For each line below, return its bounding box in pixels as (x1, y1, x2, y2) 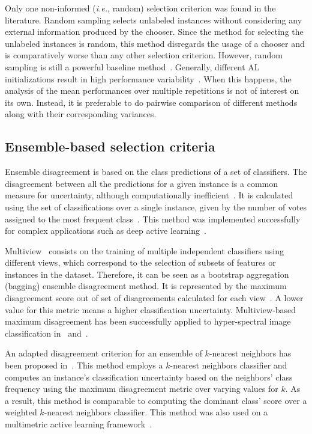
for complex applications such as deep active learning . (5, 224, 206, 237)
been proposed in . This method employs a (5, 359, 163, 371)
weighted (5, 406, 37, 418)
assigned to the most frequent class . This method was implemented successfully (5, 212, 301, 225)
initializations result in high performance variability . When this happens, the (5, 72, 292, 85)
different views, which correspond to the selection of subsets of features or (5, 256, 276, 269)
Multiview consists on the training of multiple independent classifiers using (5, 244, 284, 257)
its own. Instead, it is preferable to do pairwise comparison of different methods (5, 96, 298, 108)
